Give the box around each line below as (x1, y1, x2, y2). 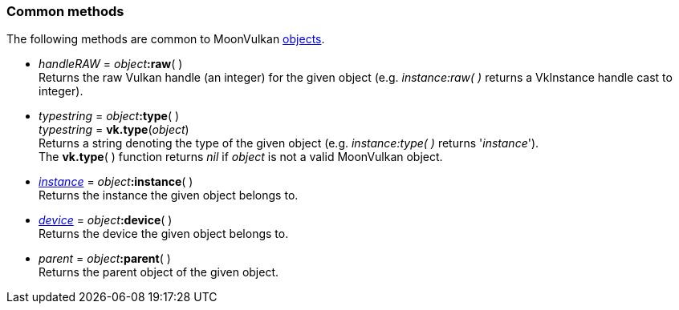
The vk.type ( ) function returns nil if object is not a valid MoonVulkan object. (39, 150, 443, 164)
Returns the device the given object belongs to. (39, 227, 289, 241)
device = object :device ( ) (39, 213, 173, 227)
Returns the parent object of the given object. (39, 265, 279, 280)
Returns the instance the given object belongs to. (39, 188, 299, 203)
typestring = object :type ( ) (39, 109, 180, 123)
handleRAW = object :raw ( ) (39, 57, 183, 71)
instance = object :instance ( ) (39, 175, 193, 189)
